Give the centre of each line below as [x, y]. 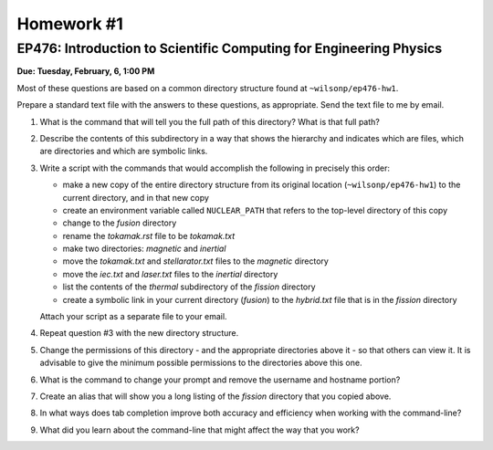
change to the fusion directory [120, 223]
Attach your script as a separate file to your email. [133, 317]
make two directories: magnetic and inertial [144, 249]
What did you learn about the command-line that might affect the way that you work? [199, 430]
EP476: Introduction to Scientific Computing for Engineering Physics [230, 48]
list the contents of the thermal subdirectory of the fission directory [189, 287]
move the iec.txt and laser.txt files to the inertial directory [170, 274]
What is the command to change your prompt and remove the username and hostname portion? [220, 380]
